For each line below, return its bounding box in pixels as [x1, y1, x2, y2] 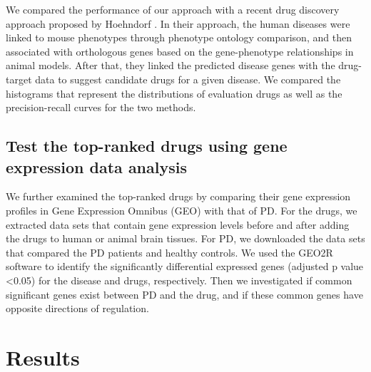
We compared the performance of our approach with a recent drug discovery [6, 2, 340, 16]
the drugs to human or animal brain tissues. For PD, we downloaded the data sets [6, 231, 365, 246]
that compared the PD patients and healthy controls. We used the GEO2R [6, 244, 333, 259]
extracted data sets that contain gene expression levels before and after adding [6, 217, 350, 232]
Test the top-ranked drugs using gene [6, 135, 288, 157]
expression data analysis [6, 155, 187, 177]
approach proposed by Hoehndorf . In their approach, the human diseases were [6, 16, 350, 31]
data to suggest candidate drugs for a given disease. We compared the [35, 71, 341, 86]
